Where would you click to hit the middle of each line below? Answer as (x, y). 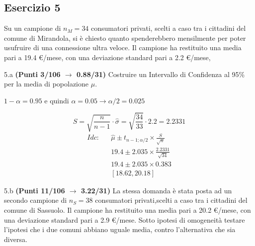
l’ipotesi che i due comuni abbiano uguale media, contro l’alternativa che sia (120, 229)
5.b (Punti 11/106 (35, 190)
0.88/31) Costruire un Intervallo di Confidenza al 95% (161, 74)
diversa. (16, 239)
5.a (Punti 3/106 (32, 74)
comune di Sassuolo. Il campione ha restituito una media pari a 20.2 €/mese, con (127, 209)
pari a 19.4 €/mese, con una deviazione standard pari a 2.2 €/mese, (107, 57)
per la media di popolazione (46, 84)
